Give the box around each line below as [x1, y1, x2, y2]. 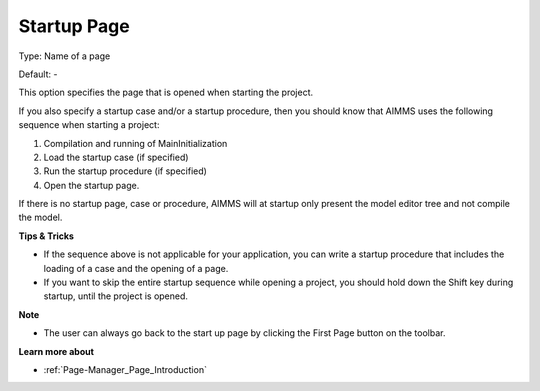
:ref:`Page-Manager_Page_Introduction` [43, 363, 207, 375]
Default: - [18, 68, 58, 80]
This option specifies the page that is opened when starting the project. [18, 86, 314, 99]
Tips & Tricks [18, 230, 75, 242]
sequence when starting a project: [18, 119, 160, 131]
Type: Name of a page [18, 50, 111, 62]
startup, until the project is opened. [43, 290, 189, 302]
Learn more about [18, 345, 95, 357]
